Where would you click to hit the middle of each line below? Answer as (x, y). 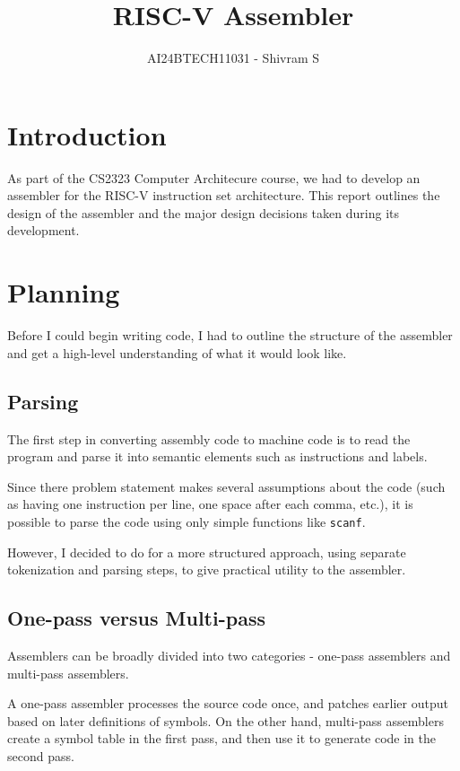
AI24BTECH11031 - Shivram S (233, 58)
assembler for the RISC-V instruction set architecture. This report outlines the (224, 195)
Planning (64, 292)
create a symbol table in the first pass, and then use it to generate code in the (222, 738)
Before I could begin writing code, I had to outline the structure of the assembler (230, 335)
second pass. (41, 755)
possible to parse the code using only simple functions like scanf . (187, 521)
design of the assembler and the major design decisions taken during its (203, 212)
